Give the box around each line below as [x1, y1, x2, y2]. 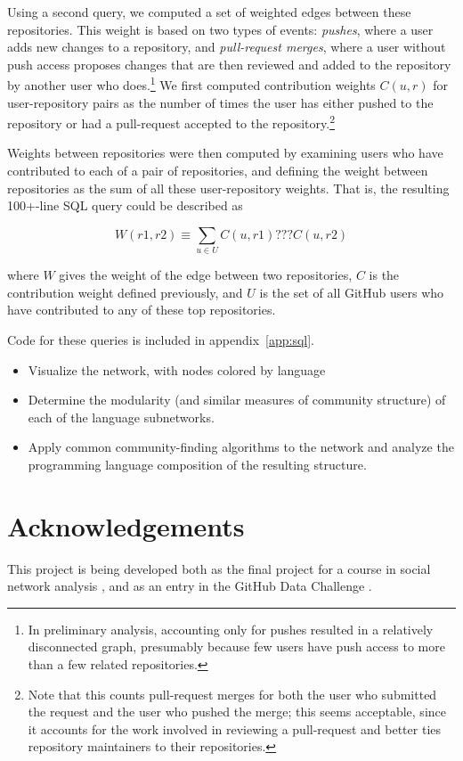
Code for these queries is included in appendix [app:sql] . [7, 330, 315, 348]
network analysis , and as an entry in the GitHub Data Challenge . [7, 577, 372, 595]
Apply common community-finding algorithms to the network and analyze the [28, 438, 454, 456]
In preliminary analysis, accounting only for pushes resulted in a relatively [28, 619, 434, 638]
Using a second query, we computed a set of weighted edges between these [7, 3, 411, 20]
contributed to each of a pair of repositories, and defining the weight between [7, 161, 428, 180]
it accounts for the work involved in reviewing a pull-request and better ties [28, 719, 441, 738]
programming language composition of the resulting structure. [28, 454, 367, 473]
